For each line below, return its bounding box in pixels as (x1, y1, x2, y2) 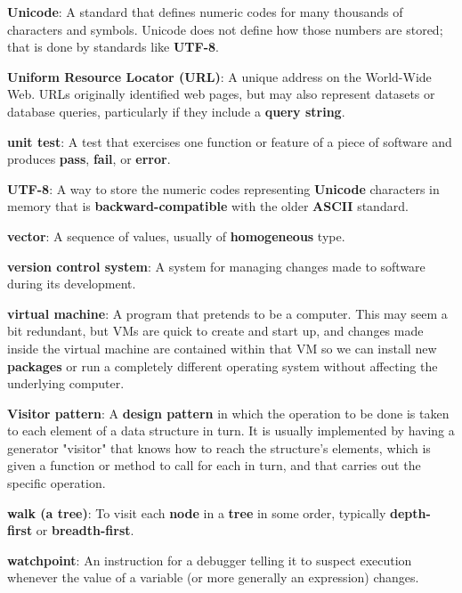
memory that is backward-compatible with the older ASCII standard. (7, 197, 409, 215)
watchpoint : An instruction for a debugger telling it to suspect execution (7, 550, 412, 569)
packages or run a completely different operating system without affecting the (7, 356, 438, 375)
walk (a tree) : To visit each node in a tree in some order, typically (7, 503, 386, 522)
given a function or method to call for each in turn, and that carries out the (7, 456, 421, 475)
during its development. (7, 274, 136, 293)
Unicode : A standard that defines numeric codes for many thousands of (7, 3, 403, 20)
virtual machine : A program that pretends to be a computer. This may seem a (7, 304, 448, 322)
